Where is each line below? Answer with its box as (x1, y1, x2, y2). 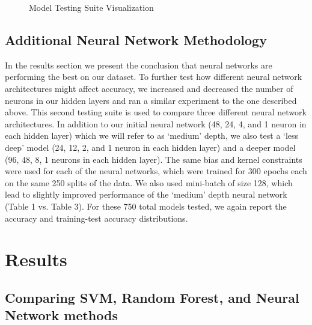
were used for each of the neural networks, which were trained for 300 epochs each (5, 165, 307, 177)
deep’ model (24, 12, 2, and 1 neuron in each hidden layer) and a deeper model (5, 141, 296, 153)
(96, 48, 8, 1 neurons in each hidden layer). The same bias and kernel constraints (5, 153, 302, 165)
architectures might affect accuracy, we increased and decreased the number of (5, 82, 293, 94)
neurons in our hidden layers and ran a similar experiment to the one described (5, 94, 297, 106)
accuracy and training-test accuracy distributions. (5, 211, 188, 224)
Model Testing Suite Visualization (29, 1, 154, 13)
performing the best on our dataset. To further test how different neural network (5, 70, 302, 83)
